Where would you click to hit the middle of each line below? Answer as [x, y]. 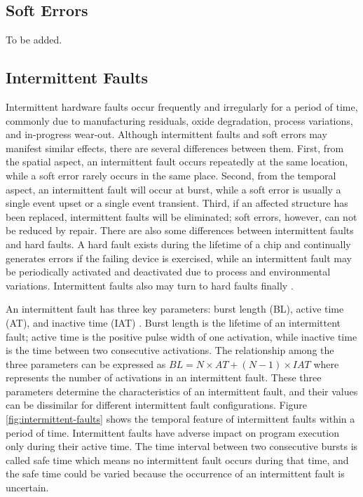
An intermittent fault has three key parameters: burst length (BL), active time [175, 309]
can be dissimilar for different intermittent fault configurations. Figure [157, 405]
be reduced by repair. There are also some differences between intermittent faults [180, 230]
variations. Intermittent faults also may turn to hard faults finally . [150, 285]
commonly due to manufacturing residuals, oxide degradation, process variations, [179, 120]
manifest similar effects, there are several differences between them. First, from [175, 148]
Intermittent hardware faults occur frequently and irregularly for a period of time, [182, 107]
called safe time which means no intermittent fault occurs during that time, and [177, 459]
